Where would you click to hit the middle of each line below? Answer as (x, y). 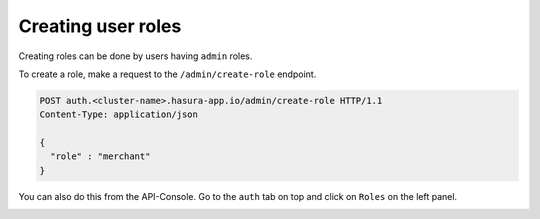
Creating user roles (100, 26)
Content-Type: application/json (119, 114)
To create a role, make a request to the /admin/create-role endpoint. (167, 74)
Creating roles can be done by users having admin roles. (135, 56)
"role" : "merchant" (100, 156)
